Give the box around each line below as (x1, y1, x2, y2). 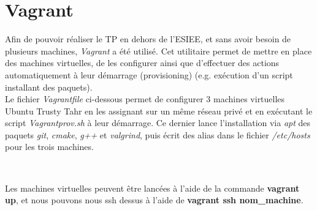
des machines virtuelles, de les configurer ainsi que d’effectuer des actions (5, 56, 280, 69)
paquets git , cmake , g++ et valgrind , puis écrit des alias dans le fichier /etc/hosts (5, 128, 310, 141)
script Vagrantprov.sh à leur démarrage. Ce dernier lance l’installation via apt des (5, 116, 311, 129)
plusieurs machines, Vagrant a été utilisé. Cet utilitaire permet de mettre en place (5, 44, 312, 57)
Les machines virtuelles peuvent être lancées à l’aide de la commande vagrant (5, 181, 300, 194)
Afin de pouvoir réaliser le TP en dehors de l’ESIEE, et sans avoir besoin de (5, 32, 291, 45)
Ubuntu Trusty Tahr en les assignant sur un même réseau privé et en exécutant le (5, 104, 313, 117)
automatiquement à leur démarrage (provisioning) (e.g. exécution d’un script (5, 68, 293, 81)
